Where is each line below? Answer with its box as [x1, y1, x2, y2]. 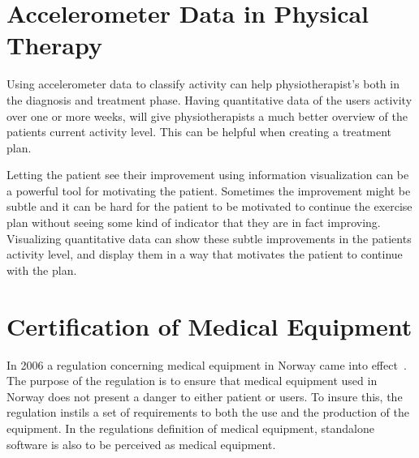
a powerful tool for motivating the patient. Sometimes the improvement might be [6, 182, 411, 199]
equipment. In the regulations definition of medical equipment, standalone [6, 419, 374, 436]
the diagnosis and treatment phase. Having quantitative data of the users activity [6, 91, 413, 108]
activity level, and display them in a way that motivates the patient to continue [6, 246, 403, 263]
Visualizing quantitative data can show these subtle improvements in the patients [6, 229, 412, 246]
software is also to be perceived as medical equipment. [6, 435, 276, 452]
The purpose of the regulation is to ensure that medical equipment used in [6, 372, 378, 389]
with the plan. [6, 261, 77, 278]
